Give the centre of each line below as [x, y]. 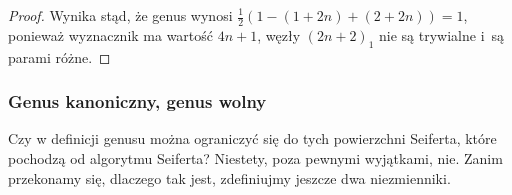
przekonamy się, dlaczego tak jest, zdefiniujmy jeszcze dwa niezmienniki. [229, 177]
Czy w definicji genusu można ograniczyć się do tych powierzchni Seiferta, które [252, 138]
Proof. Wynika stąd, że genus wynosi [120, 15]
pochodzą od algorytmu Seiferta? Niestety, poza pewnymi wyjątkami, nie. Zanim [255, 158]
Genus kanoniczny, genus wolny [137, 101]
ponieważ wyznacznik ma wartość [111, 34]
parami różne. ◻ [59, 56]
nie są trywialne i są [442, 34]
